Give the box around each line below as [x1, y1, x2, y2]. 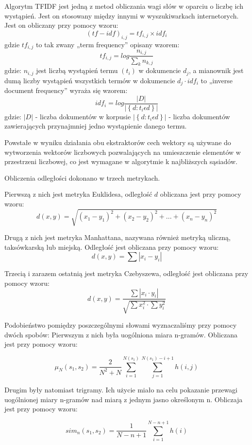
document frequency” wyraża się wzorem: [4, 85, 128, 95]
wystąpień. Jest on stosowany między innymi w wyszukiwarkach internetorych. [4, 10, 239, 20]
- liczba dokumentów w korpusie [35, 111, 131, 121]
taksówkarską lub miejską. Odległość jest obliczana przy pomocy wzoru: [4, 241, 219, 252]
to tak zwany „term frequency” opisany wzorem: [35, 39, 180, 49]
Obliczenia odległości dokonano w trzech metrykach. [4, 172, 160, 183]
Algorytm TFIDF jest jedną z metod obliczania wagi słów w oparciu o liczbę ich [4, 1, 243, 11]
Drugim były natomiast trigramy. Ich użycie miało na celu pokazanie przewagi [4, 384, 237, 394]
